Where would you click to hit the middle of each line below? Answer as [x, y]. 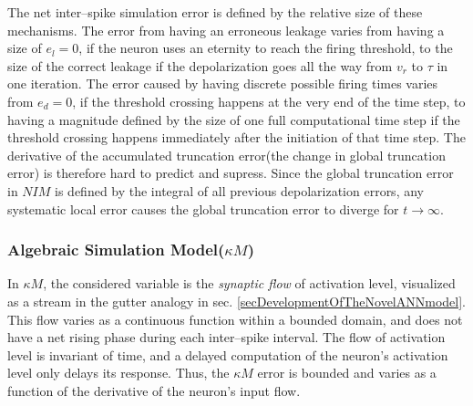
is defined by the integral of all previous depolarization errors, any [239, 190]
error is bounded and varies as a [347, 373]
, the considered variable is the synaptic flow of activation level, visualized [249, 283]
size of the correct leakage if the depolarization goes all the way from [200, 65]
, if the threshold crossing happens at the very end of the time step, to [269, 101]
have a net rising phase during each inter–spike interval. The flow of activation [226, 337]
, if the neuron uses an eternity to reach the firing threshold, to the [266, 48]
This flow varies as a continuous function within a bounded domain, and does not [235, 319]
